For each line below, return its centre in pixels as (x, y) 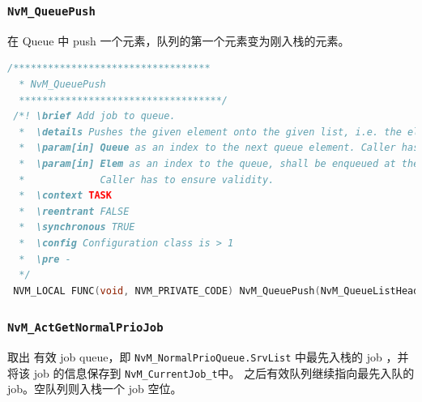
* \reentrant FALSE (74, 211)
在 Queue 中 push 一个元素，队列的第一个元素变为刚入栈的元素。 (179, 40)
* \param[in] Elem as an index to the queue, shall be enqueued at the (219, 163)
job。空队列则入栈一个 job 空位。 (95, 389)
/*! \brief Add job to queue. (94, 116)
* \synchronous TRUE (77, 227)
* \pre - (45, 259)
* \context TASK (65, 196)
